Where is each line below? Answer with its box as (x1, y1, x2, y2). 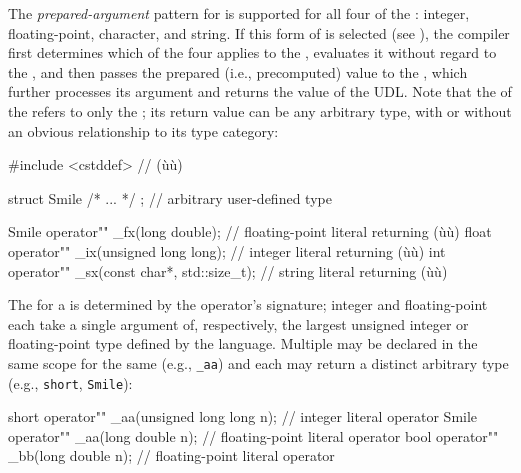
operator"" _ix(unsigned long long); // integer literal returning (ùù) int (8, 240, 446, 261)
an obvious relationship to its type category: (8, 120, 279, 141)
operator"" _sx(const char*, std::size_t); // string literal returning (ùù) (8, 260, 448, 281)
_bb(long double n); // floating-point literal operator (8, 445, 335, 466)
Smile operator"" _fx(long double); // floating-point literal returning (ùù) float (8, 221, 492, 242)
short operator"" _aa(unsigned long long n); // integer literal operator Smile (8, 406, 478, 427)
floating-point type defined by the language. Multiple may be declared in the (8, 333, 478, 354)
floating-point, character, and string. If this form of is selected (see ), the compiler (8, 22, 510, 43)
